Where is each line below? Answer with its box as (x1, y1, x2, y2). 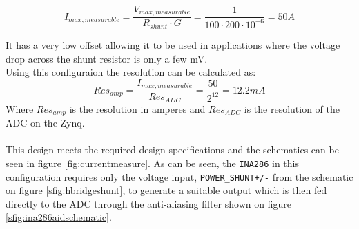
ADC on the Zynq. (6, 116, 85, 130)
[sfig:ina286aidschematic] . (6, 210, 112, 224)
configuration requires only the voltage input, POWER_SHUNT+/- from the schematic (6, 169, 353, 184)
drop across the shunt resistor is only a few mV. (6, 51, 208, 65)
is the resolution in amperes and (69, 101, 206, 116)
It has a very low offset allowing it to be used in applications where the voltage (6, 37, 340, 52)
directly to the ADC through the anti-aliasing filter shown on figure (6, 196, 291, 210)
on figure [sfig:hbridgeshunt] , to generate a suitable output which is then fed (6, 183, 327, 197)
